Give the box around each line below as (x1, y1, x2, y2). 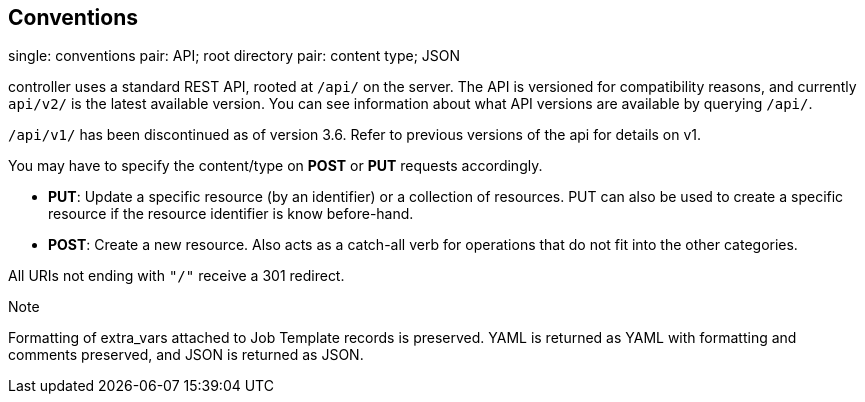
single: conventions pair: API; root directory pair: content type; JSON (8, 47, 461, 65)
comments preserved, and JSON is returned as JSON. (8, 346, 364, 364)
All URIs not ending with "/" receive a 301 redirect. (8, 267, 345, 285)
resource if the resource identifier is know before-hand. (48, 205, 414, 223)
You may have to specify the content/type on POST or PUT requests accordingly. (8, 157, 543, 175)
